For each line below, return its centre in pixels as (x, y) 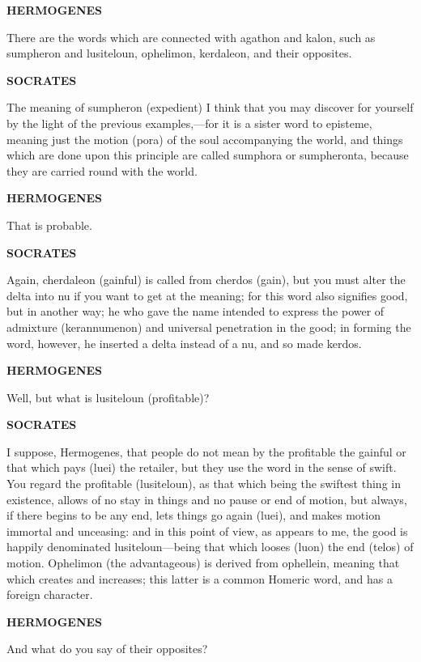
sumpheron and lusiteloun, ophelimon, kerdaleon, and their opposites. (179, 53)
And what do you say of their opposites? (107, 649)
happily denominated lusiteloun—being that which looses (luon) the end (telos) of (210, 547)
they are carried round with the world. (102, 170)
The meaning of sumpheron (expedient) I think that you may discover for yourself (210, 107)
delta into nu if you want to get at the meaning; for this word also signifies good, (207, 295)
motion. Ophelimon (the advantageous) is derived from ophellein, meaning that (203, 563)
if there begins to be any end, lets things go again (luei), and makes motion (193, 515)
